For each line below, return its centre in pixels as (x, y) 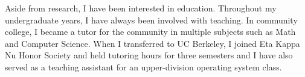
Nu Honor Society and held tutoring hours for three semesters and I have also (149, 55)
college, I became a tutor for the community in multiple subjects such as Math (150, 32)
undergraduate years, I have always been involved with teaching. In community (151, 20)
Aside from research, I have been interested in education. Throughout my (141, 8)
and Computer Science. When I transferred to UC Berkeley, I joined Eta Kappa (152, 43)
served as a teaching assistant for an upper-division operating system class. (143, 66)
